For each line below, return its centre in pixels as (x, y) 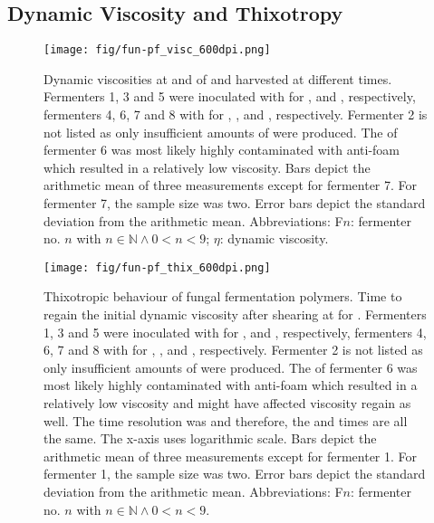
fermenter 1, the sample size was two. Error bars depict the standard (235, 474)
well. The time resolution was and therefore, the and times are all (226, 420)
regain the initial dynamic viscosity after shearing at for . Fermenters (235, 314)
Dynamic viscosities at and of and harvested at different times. (218, 78)
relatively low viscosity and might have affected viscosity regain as (227, 403)
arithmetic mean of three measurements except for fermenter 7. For (231, 185)
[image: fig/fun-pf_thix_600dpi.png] (157, 267)
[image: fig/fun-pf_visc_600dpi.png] (157, 50)
